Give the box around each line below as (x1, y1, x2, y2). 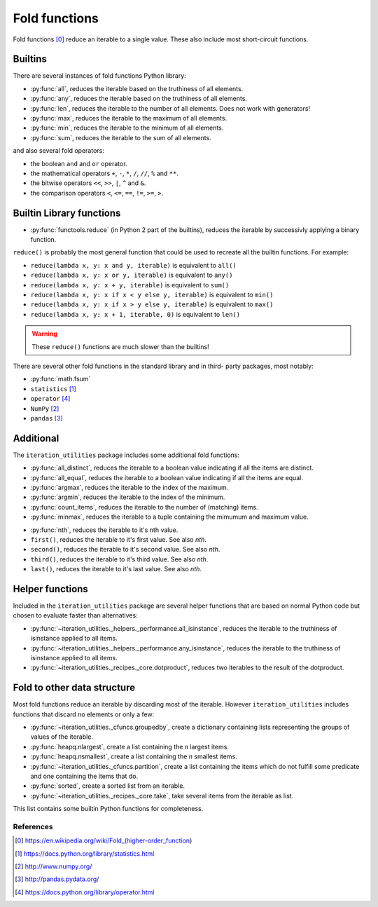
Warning (31, 329, 57, 338)
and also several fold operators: (13, 146, 104, 155)
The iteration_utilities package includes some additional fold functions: (13, 451, 239, 459)
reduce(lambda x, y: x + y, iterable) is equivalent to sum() (30, 280, 230, 289)
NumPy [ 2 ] (30, 404, 59, 413)
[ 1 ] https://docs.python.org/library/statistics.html (15, 849, 155, 858)
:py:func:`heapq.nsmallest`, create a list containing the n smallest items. (30, 752, 237, 761)
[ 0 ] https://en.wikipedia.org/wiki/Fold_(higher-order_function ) (15, 836, 192, 845)
